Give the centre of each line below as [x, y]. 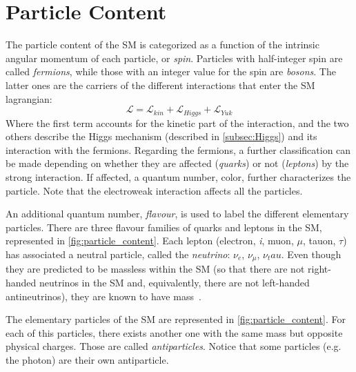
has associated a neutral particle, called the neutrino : [118, 254]
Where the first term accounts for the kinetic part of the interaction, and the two [177, 123]
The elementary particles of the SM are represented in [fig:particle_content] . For [176, 319]
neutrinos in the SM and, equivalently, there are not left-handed [175, 282]
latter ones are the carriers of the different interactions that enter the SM [160, 85]
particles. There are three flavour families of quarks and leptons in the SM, [164, 227]
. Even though [311, 254]
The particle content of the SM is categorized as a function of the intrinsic [162, 45]
